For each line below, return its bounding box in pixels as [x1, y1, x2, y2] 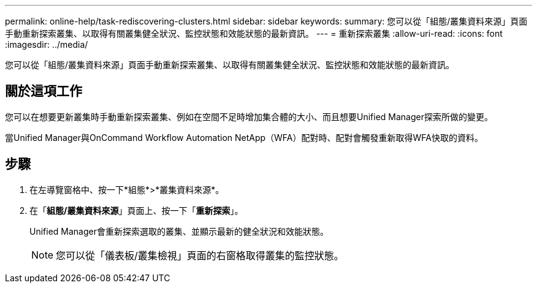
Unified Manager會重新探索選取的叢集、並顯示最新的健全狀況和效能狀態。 [29, 225, 329, 237]
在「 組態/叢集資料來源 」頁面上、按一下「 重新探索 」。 [29, 205, 243, 216]
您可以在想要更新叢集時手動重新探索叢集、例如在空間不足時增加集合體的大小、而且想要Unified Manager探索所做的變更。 [5, 111, 493, 122]
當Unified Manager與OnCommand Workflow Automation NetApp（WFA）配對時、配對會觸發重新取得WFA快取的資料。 [5, 132, 483, 143]
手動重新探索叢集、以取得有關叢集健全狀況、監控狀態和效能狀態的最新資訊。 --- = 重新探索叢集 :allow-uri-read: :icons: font [5, 28, 503, 39]
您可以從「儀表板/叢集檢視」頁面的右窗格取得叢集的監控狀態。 [56, 249, 344, 262]
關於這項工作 [5, 83, 82, 99]
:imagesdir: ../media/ [5, 39, 88, 50]
